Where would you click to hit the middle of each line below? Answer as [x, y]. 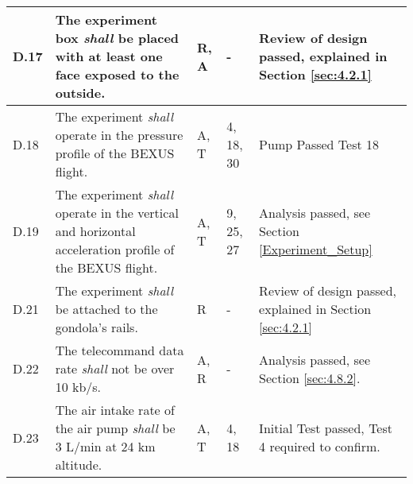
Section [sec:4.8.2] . [310, 378]
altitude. [79, 465]
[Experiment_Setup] [316, 249]
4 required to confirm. [320, 446]
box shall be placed [117, 38]
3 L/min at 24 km [105, 446]
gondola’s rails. [96, 327]
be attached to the [106, 309]
